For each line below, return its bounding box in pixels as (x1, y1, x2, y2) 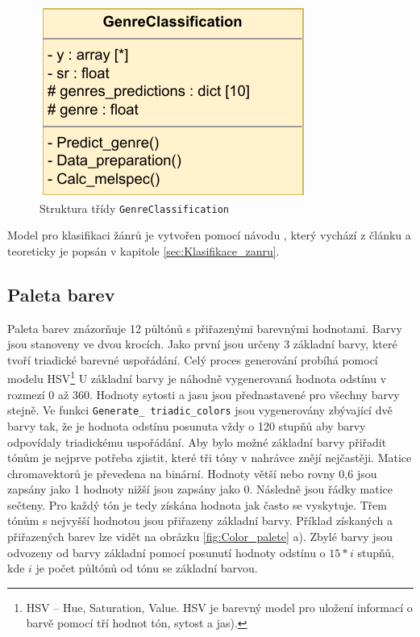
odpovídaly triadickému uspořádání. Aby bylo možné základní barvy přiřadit (7, 433, 387, 450)
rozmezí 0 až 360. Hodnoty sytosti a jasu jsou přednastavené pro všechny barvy (7, 385, 400, 402)
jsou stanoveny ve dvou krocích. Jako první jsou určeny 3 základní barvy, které (7, 335, 397, 352)
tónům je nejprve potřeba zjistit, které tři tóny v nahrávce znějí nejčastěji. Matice (7, 449, 412, 466)
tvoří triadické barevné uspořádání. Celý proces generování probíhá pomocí (7, 351, 378, 368)
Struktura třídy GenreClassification (40, 199, 229, 216)
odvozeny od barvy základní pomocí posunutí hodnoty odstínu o (7, 543, 326, 560)
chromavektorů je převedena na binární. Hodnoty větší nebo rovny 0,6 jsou (7, 464, 377, 481)
